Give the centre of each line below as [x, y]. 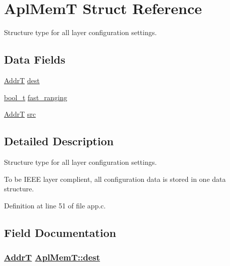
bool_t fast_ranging [36, 97]
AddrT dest [22, 80]
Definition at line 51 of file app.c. [55, 205]
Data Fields [35, 59]
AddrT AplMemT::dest [52, 257]
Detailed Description [59, 141]
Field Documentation [60, 232]
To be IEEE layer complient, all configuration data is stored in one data [115, 179]
